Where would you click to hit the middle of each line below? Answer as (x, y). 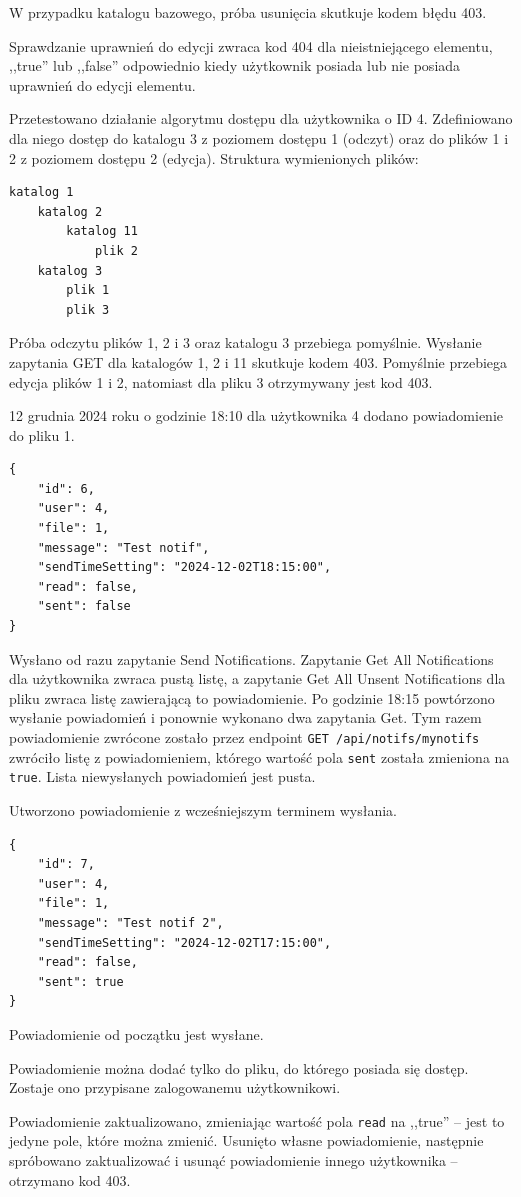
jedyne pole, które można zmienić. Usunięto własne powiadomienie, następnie (246, 1140)
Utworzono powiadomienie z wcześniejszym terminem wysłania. (203, 809)
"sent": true (80, 981)
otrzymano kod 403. (70, 1179)
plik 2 (116, 250)
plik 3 (88, 309)
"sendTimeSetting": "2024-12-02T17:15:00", (184, 942)
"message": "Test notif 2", (130, 922)
